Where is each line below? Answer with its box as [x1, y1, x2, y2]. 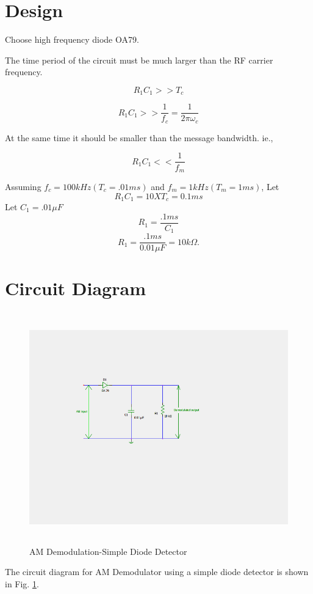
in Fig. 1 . [5, 577, 39, 590]
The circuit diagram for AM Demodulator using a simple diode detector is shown [5, 565, 309, 578]
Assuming [5, 180, 41, 193]
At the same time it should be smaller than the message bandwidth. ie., [5, 131, 273, 144]
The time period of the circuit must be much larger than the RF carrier [5, 53, 273, 66]
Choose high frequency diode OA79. [5, 33, 139, 46]
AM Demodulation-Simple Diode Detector [29, 544, 187, 557]
